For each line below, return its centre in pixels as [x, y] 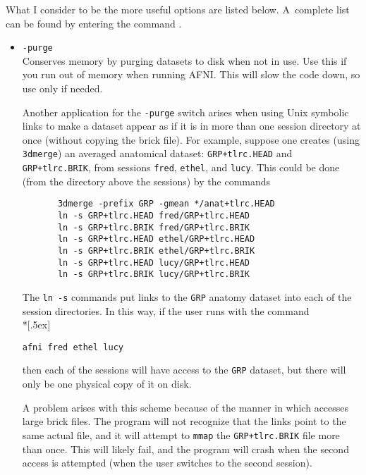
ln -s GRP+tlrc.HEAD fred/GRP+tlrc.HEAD [153, 216]
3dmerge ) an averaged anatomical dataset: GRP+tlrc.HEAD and [157, 153]
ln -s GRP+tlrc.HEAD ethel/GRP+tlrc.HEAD [156, 239]
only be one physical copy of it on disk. [107, 384]
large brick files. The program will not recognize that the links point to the [184, 421]
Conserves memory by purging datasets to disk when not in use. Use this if [184, 60]
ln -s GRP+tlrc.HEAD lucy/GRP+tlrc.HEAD [153, 263]
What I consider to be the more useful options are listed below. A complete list [178, 9]
